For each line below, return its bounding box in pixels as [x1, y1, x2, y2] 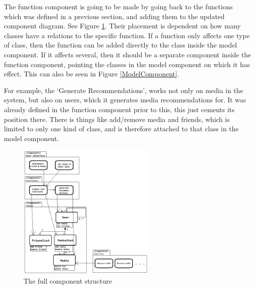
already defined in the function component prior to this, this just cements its [4, 104, 235, 114]
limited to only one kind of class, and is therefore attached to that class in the [4, 123, 239, 134]
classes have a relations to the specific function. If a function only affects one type [4, 30, 250, 40]
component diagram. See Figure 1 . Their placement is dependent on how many [4, 21, 241, 31]
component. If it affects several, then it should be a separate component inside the [4, 49, 251, 59]
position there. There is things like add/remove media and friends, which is [4, 114, 230, 124]
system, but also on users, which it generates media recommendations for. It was [4, 95, 246, 105]
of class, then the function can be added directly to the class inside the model [4, 40, 237, 50]
